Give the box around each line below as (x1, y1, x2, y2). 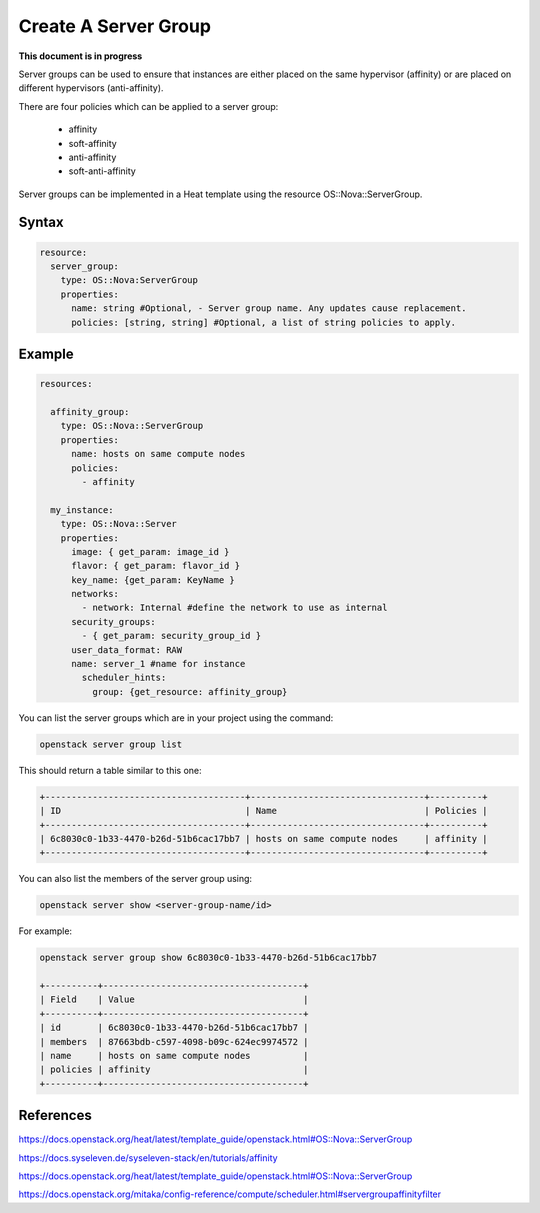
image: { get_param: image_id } (71, 546, 230, 557)
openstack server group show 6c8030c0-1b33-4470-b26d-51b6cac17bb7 (39, 952, 378, 964)
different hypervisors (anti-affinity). (18, 82, 164, 94)
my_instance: (50, 504, 114, 515)
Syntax (18, 214, 64, 231)
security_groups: (71, 616, 157, 627)
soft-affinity (68, 137, 117, 149)
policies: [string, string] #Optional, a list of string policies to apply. (71, 316, 457, 328)
